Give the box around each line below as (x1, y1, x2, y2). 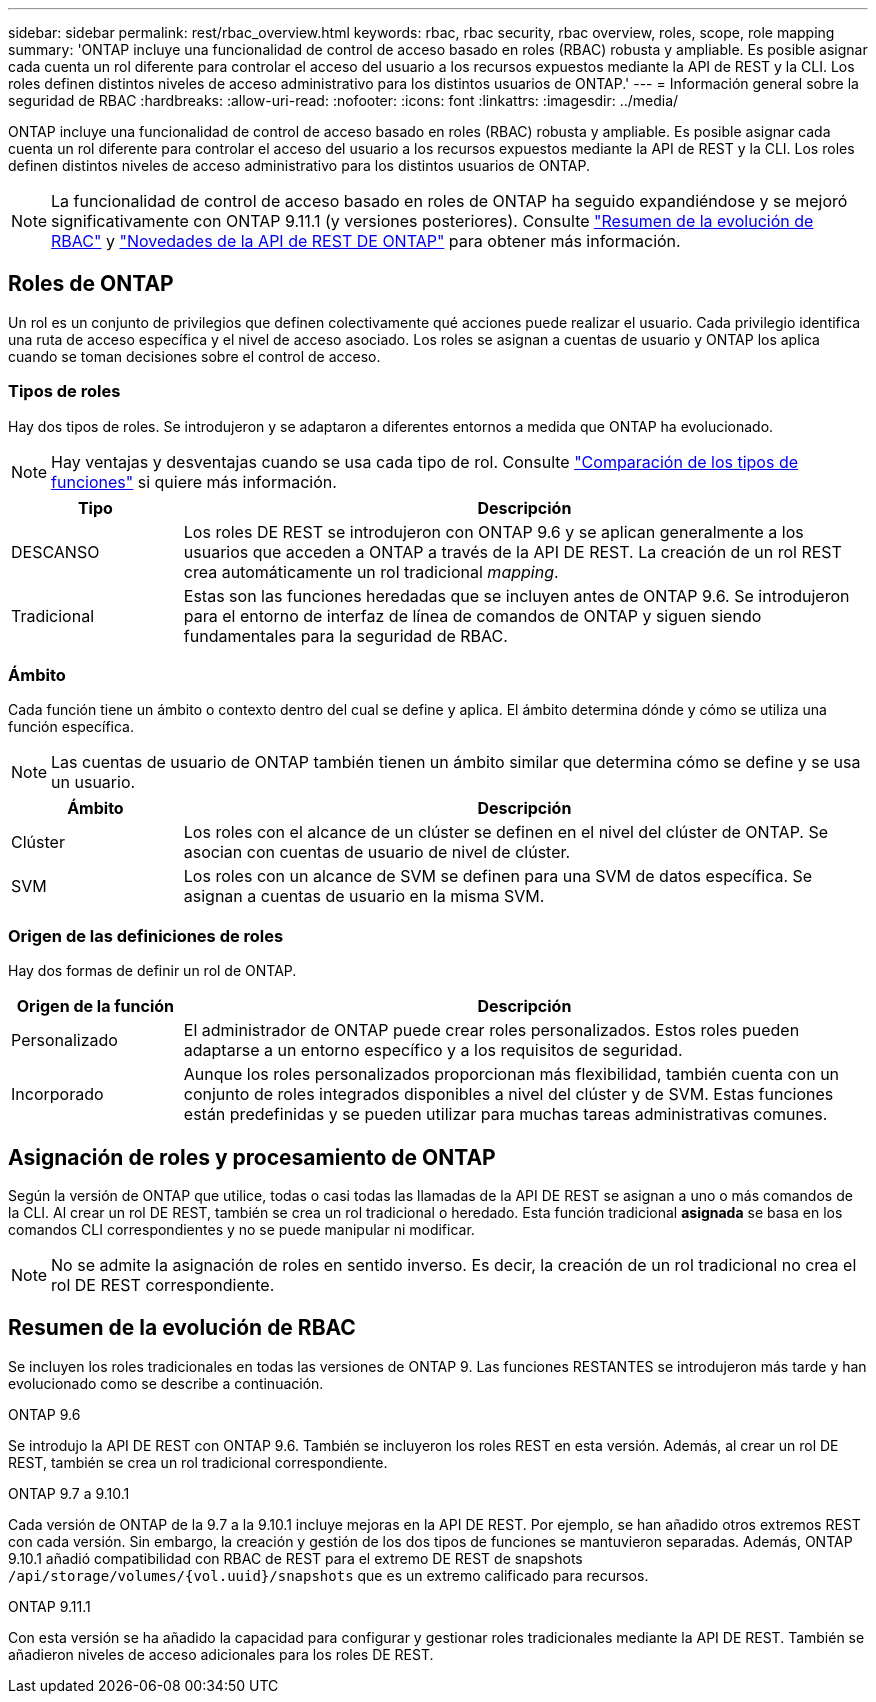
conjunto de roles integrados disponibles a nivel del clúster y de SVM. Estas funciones (183, 1084, 834, 1105)
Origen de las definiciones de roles (8, 925, 284, 946)
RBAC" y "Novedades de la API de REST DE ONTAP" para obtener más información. (51, 231, 681, 251)
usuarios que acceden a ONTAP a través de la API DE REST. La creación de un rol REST (183, 541, 842, 562)
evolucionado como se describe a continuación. (8, 1374, 324, 1392)
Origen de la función (16, 996, 175, 1017)
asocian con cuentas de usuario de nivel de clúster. (183, 842, 571, 863)
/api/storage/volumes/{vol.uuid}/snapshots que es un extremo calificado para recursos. (8, 1566, 649, 1584)
